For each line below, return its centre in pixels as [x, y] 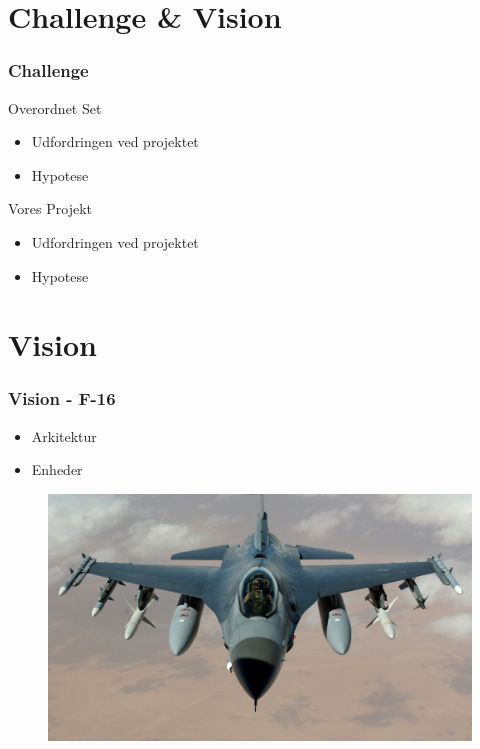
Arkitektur [64, 435]
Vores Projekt [50, 208]
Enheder [57, 469]
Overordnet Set [55, 107]
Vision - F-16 [62, 398]
